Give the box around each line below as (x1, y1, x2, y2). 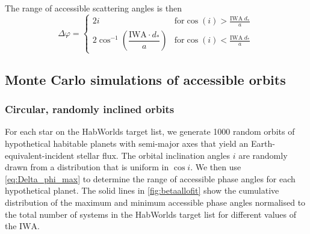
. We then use (190, 161, 241, 173)
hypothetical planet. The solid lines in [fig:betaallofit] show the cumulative (5, 184, 279, 197)
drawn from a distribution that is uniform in (5, 161, 169, 173)
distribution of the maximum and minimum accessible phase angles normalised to (5, 196, 306, 209)
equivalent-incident (5, 149, 75, 161)
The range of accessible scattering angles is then (5, 2, 182, 14)
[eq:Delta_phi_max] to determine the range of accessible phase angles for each (5, 172, 296, 185)
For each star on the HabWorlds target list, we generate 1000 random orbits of (5, 125, 295, 138)
